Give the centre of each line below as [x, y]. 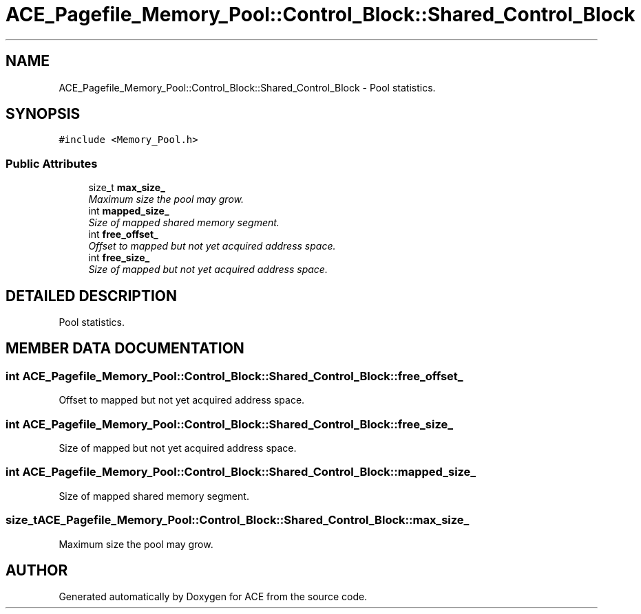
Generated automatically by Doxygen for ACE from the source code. [213, 597]
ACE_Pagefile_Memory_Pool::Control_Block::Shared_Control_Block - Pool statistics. [247, 87]
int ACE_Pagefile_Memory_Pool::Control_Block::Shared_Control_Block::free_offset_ [234, 376]
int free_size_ [119, 258]
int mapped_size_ [129, 211]
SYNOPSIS [43, 114]
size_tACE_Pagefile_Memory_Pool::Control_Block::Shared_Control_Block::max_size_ [238, 520]
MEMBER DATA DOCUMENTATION [125, 349]
